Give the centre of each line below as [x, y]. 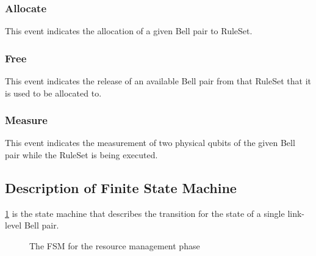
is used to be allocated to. [53, 93]
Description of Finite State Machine [121, 188]
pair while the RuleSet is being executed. [81, 155]
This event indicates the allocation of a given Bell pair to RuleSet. [129, 31]
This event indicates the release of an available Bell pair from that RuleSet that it [158, 81]
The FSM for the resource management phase [115, 246]
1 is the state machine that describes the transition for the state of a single [145, 213]
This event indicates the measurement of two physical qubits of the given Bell [150, 143]
